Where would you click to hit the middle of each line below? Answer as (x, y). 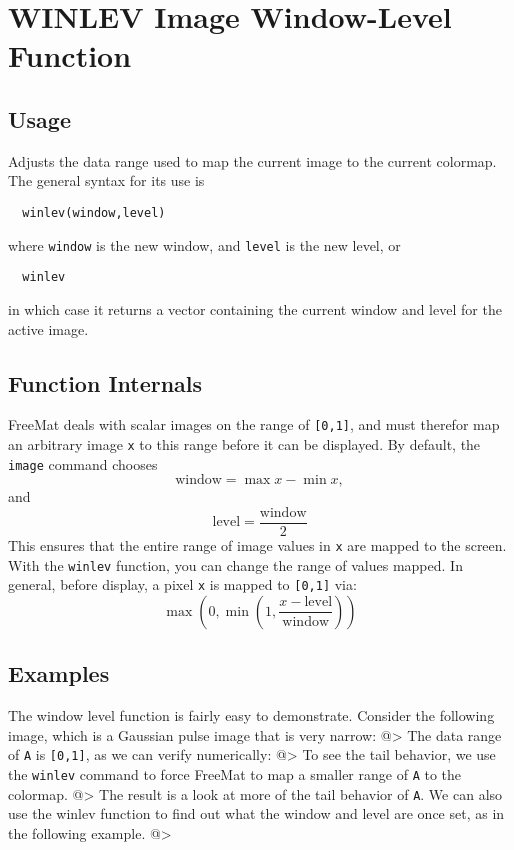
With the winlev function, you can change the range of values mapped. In (235, 564)
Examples (59, 673)
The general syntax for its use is (106, 180)
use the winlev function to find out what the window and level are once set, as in (256, 813)
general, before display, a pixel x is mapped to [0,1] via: (182, 584)
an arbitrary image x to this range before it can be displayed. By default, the (244, 443)
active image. (48, 328)
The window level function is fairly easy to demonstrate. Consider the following (251, 715)
